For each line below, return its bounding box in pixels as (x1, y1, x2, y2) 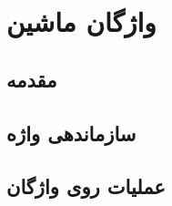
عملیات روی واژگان (6, 172, 166, 201)
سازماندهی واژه (6, 118, 137, 147)
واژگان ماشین (6, 3, 157, 40)
